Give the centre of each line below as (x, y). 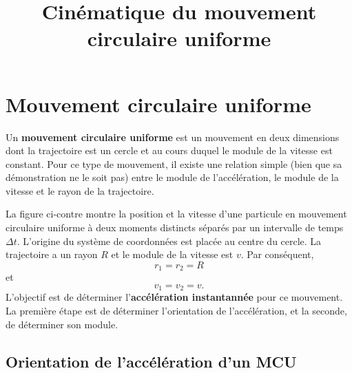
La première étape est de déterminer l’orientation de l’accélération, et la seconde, (176, 310)
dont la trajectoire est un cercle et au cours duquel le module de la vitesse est (169, 150)
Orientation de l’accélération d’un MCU (151, 361)
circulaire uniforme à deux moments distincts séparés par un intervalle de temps (175, 227)
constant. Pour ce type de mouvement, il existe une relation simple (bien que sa (174, 163)
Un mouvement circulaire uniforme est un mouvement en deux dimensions (173, 137)
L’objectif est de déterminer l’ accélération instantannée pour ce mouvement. (174, 297)
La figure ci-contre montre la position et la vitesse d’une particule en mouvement (176, 214)
